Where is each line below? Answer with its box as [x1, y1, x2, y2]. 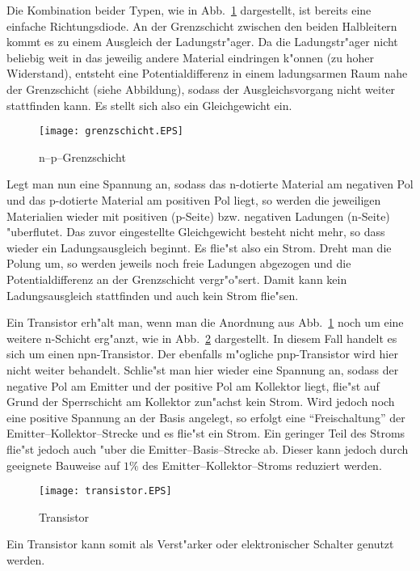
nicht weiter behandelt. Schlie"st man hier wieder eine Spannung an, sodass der [6, 361, 399, 378]
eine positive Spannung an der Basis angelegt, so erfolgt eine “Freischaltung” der [6, 408, 405, 425]
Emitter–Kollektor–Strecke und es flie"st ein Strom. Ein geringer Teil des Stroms [6, 425, 405, 442]
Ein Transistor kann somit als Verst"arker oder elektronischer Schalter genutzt [6, 535, 394, 552]
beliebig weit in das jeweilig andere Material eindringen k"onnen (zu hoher [6, 49, 375, 66]
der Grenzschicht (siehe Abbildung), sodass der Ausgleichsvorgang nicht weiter [6, 80, 396, 97]
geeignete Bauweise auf [6, 456, 120, 473]
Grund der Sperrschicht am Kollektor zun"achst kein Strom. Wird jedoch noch [6, 393, 395, 410]
